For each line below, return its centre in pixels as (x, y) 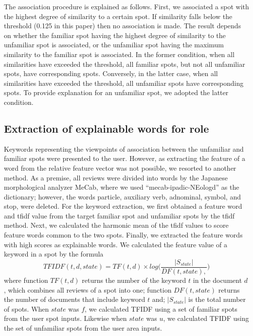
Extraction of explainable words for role (107, 128)
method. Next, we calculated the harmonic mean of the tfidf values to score (116, 225)
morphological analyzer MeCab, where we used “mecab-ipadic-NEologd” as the (122, 187)
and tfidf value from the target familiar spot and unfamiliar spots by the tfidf (119, 215)
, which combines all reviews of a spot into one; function (88, 289)
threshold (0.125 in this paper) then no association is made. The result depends (123, 26)
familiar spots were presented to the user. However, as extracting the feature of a (125, 158)
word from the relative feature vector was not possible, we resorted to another (120, 168)
